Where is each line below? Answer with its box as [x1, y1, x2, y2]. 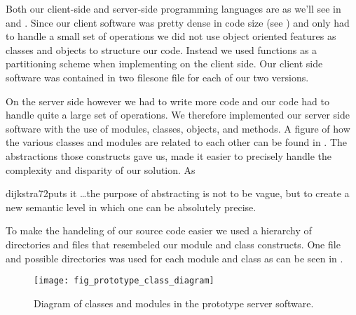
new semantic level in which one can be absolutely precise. [6, 199, 256, 214]
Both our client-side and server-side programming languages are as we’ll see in [6, 1, 341, 15]
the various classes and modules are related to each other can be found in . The [6, 135, 348, 149]
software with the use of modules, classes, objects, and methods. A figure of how [6, 121, 350, 135]
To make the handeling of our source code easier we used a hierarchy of [6, 223, 312, 238]
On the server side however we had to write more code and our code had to [6, 93, 329, 108]
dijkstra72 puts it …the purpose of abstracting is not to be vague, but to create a [6, 186, 350, 201]
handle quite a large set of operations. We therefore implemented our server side [6, 107, 350, 122]
